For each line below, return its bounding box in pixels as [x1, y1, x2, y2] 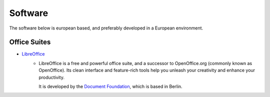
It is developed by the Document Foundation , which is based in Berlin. [38, 83, 182, 89]
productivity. [38, 74, 65, 80]
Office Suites [9, 38, 51, 46]
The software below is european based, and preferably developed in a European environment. [9, 25, 203, 31]
